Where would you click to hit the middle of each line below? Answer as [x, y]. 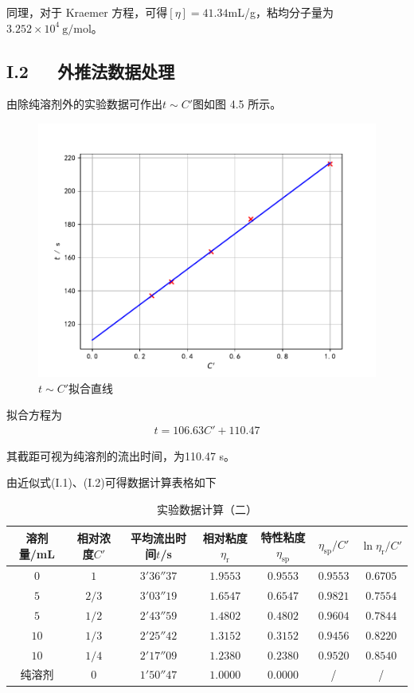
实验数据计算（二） [207, 509]
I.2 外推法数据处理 [91, 70]
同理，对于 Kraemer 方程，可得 [87, 12]
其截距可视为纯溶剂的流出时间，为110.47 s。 [121, 455]
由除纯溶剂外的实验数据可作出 [84, 104]
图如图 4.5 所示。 [237, 104]
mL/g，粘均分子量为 [281, 12]
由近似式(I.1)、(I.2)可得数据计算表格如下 [111, 482]
